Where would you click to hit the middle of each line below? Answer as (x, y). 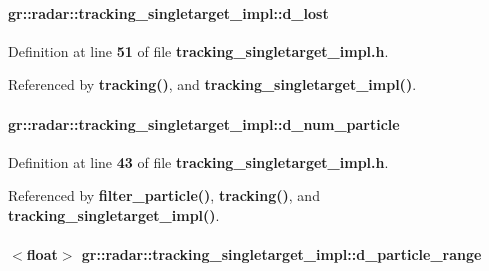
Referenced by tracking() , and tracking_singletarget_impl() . (212, 84)
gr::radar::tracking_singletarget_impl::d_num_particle (204, 123)
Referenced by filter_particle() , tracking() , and (164, 195)
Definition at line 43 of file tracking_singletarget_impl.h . (198, 161)
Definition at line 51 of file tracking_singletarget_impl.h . (198, 50)
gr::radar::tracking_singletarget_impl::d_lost (168, 12)
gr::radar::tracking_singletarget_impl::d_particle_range (281, 254)
